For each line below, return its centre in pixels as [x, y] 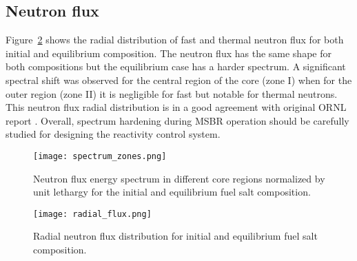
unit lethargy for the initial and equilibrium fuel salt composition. [172, 192]
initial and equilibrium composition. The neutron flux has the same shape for [169, 53]
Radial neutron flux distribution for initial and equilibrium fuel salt [175, 236]
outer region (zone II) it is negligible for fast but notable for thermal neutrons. [172, 93]
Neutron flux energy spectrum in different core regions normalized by [179, 178]
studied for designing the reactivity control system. [113, 134]
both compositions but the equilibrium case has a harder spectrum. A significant [176, 66]
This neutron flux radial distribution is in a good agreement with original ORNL [176, 107]
